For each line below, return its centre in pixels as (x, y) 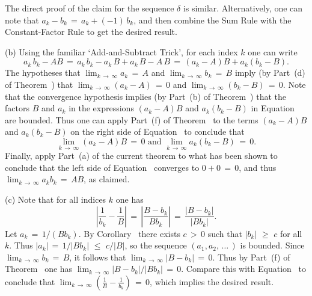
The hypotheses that (43, 72)
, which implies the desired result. (212, 281)
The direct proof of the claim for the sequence (90, 8)
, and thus (258, 167)
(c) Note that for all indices (56, 199)
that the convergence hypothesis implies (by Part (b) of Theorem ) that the (145, 96)
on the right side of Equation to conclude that (158, 131)
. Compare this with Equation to (243, 269)
